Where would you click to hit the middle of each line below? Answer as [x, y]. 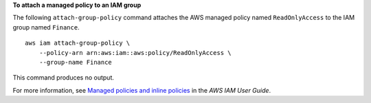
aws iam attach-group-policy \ [78, 43]
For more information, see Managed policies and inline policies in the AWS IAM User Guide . [142, 90]
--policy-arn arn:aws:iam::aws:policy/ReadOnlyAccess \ [135, 53]
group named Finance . [46, 27]
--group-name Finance [76, 62]
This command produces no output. [64, 78]
